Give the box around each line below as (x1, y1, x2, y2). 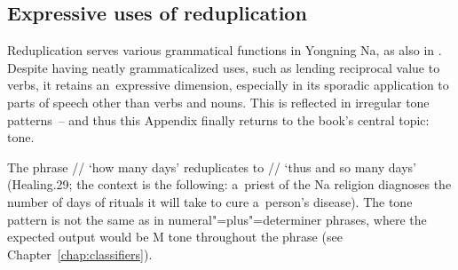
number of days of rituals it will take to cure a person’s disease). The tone (7, 192, 413, 210)
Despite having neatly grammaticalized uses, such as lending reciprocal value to (7, 58, 440, 76)
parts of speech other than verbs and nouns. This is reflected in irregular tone (7, 92, 430, 111)
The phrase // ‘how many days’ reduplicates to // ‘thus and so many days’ (7, 157, 416, 176)
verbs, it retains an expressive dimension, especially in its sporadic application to (7, 75, 449, 94)
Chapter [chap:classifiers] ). (7, 244, 153, 263)
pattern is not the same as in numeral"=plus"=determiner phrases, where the (7, 210, 427, 228)
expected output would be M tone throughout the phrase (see (7, 227, 343, 246)
